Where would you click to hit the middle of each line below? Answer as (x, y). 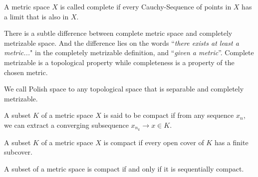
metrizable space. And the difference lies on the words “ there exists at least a (122, 43)
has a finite (231, 142)
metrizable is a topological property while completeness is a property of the (119, 62)
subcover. (18, 152)
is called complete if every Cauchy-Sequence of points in (146, 6)
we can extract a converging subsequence (66, 125)
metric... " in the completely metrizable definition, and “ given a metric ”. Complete (129, 52)
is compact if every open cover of (154, 142)
